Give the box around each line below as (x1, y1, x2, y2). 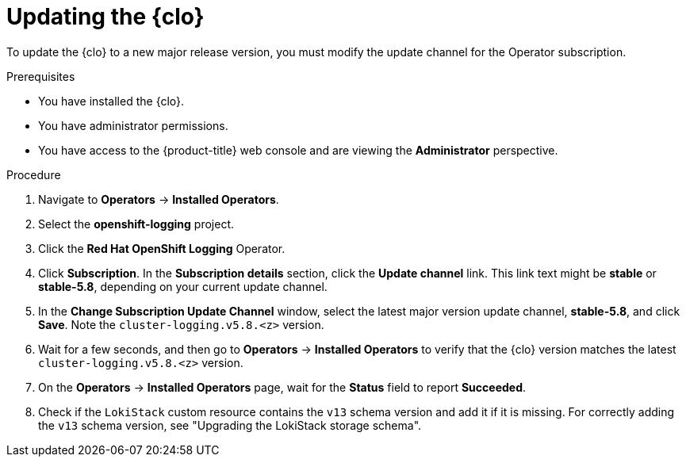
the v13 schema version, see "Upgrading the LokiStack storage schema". (38, 418, 422, 432)
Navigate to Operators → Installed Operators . (38, 192, 279, 206)
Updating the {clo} (6, 3, 205, 30)
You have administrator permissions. (38, 118, 228, 132)
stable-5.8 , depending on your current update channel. (38, 279, 328, 293)
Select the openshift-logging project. (38, 216, 234, 231)
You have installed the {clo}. (38, 94, 185, 108)
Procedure (6, 167, 61, 182)
